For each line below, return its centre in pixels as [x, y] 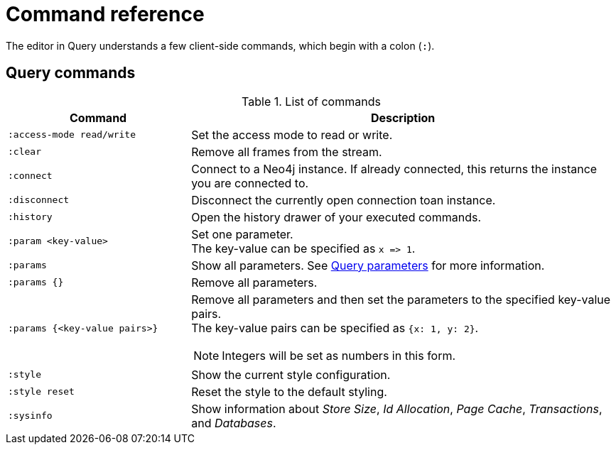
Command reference [105, 14]
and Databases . [234, 423]
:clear [25, 152]
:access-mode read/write [72, 135]
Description [403, 117]
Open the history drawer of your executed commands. [336, 217]
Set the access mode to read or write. [292, 135]
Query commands [71, 73]
